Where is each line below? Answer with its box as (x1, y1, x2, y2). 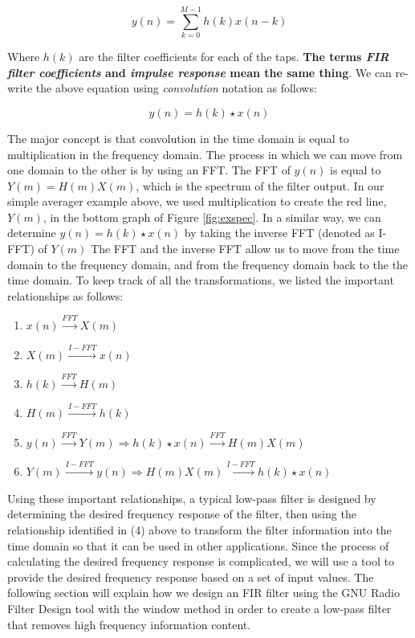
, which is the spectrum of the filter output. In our (136, 177, 384, 194)
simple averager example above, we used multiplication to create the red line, (7, 193, 387, 210)
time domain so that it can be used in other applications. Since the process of (7, 537, 389, 554)
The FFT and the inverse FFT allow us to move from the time (91, 240, 400, 257)
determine (7, 224, 56, 241)
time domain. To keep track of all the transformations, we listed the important (7, 272, 394, 288)
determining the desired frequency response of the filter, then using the (7, 505, 356, 522)
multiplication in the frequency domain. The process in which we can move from (7, 145, 403, 162)
